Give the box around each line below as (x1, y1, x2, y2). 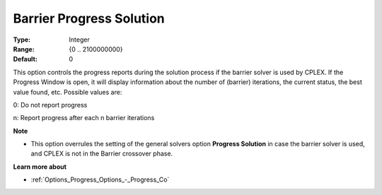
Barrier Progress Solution (13, 11, 166, 26)
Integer (69, 35, 90, 44)
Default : (13, 55, 38, 64)
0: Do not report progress (13, 100, 88, 109)
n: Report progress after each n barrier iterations (13, 114, 155, 122)
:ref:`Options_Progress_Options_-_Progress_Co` (30, 175, 170, 184)
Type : (13, 35, 31, 44)
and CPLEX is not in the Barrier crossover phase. (30, 149, 173, 158)
